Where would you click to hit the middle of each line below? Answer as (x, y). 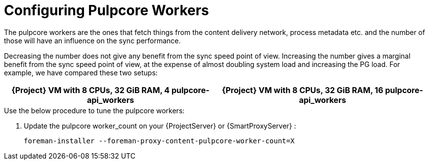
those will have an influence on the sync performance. (92, 40)
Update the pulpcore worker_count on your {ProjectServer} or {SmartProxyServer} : (160, 126)
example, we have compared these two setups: (81, 72)
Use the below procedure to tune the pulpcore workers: (94, 110)
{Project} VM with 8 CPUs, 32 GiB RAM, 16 (302, 90)
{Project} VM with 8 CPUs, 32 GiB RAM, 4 (91, 90)
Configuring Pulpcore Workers (107, 10)
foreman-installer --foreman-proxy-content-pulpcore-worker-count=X (159, 141)
